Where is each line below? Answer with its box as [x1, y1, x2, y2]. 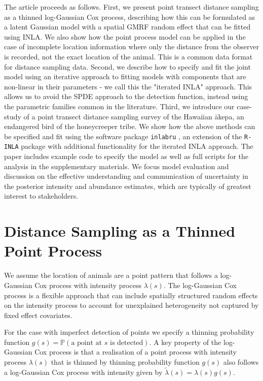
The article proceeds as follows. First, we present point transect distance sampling [4, 2, 259, 12]
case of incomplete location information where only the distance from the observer [4, 41, 259, 52]
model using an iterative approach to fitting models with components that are [4, 71, 246, 82]
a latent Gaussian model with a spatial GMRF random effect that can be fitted [4, 21, 251, 32]
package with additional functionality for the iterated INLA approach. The [21, 141, 253, 151]
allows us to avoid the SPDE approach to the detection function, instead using [4, 91, 248, 102]
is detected [109, 339, 143, 346]
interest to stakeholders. [4, 190, 79, 201]
